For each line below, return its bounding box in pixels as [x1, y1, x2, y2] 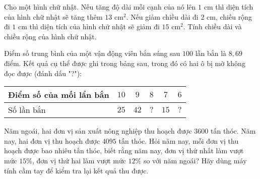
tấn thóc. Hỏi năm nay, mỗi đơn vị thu [118, 135, 239, 146]
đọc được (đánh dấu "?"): [4, 68, 82, 78]
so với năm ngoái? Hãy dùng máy [143, 155, 247, 165]
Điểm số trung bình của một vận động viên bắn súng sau [4, 48, 180, 58]
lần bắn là [195, 48, 227, 58]
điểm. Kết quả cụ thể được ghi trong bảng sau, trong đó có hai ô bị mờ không [4, 57, 245, 68]
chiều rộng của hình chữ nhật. [4, 31, 97, 41]
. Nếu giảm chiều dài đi [126, 11, 199, 22]
